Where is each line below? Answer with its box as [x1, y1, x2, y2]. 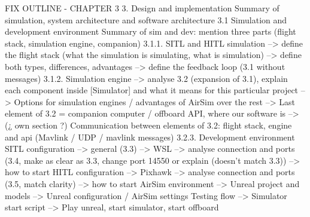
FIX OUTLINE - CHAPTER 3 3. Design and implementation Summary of [5, 2, 279, 14]
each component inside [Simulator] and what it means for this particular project [5, 84, 299, 96]
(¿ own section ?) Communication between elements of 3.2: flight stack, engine [5, 118, 292, 131]
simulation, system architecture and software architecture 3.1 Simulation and [5, 13, 287, 26]
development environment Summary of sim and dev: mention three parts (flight [5, 25, 296, 38]
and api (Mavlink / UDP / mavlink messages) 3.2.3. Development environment [5, 130, 295, 143]
